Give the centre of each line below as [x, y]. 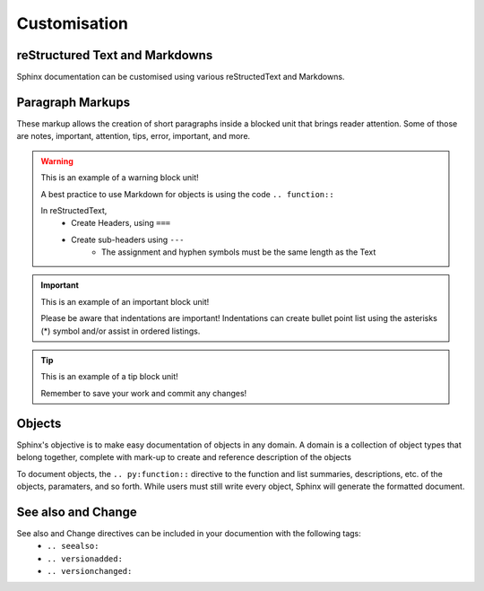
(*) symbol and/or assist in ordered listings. [121, 331]
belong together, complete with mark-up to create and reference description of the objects [184, 457]
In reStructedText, [74, 210]
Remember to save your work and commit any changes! [144, 393]
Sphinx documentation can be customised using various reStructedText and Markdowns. [181, 77]
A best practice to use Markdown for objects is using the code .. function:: [188, 194]
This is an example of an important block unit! [125, 301]
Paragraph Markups [73, 102]
